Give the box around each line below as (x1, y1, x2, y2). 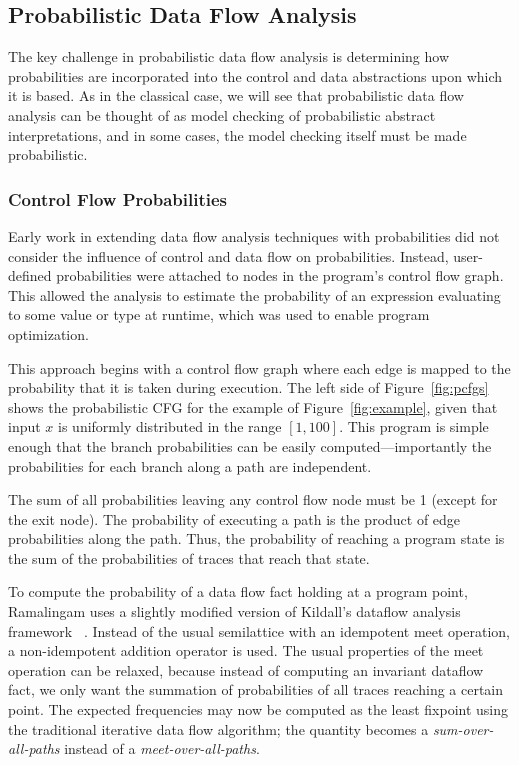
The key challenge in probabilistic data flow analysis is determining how (8, 46, 449, 67)
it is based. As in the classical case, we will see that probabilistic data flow (8, 85, 464, 106)
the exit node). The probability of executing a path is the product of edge (8, 508, 461, 529)
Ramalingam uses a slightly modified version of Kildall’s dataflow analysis (8, 601, 461, 622)
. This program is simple (339, 416, 489, 437)
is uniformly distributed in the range (58, 416, 282, 437)
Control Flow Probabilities (8, 186, 228, 211)
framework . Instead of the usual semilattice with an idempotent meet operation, (8, 620, 511, 641)
